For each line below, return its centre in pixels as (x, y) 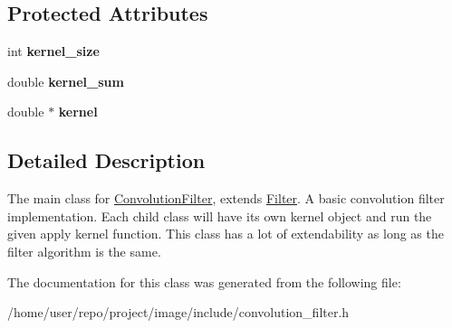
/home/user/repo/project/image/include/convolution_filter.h (178, 312)
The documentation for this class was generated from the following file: (204, 281)
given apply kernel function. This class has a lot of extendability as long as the (226, 234)
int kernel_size (53, 51)
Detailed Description (106, 160)
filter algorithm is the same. (84, 251)
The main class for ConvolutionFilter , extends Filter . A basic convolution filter (226, 198)
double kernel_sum (66, 81)
